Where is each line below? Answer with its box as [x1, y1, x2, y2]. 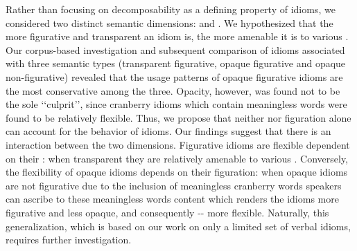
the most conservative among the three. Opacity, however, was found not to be [6, 83, 340, 97]
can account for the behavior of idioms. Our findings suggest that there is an [6, 124, 331, 138]
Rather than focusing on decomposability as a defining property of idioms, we [6, 2, 336, 16]
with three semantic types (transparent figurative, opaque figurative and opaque [6, 56, 346, 71]
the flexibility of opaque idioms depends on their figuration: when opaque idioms [6, 165, 348, 179]
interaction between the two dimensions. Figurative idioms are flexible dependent [6, 137, 350, 151]
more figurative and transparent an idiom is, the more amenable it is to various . [6, 29, 349, 44]
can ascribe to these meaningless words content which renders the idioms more [6, 192, 339, 206]
